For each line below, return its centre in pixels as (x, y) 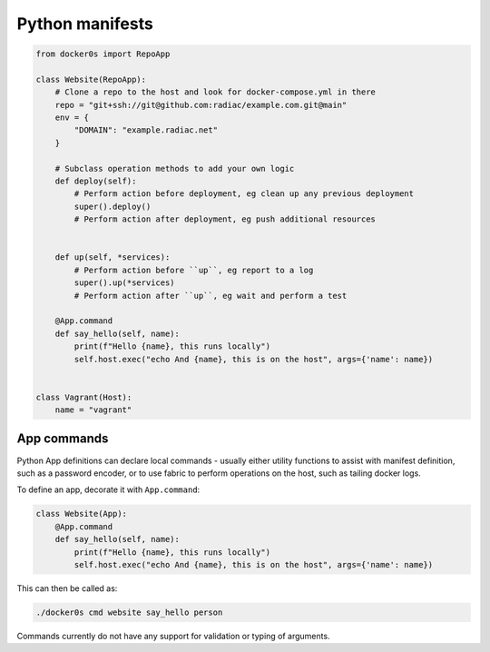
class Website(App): (81, 514)
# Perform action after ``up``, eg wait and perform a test (211, 296)
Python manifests (85, 24)
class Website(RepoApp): (91, 79)
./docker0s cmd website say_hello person (129, 612)
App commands (63, 439)
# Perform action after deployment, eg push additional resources (225, 219)
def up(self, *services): (113, 257)
